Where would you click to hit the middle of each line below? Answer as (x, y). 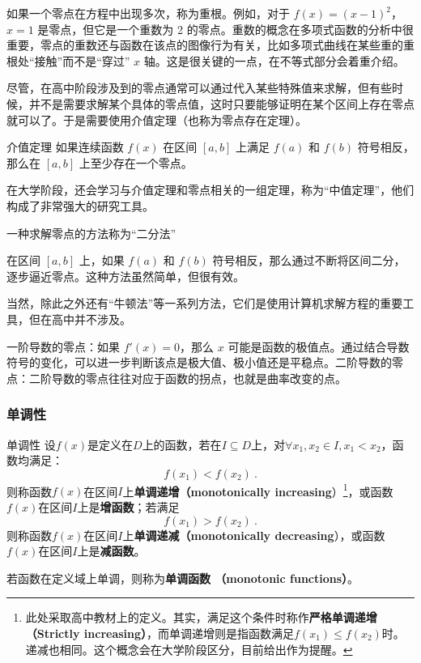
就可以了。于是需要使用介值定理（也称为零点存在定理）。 (157, 119)
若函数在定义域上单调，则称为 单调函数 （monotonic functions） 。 (183, 578)
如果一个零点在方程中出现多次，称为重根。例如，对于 (148, 13)
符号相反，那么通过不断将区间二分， (309, 260)
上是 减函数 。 (111, 551)
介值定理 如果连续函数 (65, 147)
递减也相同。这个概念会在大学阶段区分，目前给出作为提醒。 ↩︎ (189, 649)
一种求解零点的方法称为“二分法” (91, 233)
